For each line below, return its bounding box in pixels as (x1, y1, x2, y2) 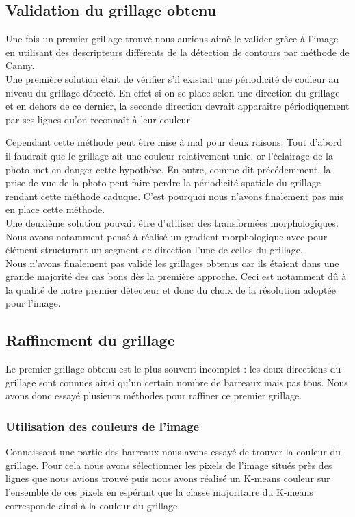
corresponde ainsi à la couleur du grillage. (5, 498, 181, 512)
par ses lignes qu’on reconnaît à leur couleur (5, 112, 190, 126)
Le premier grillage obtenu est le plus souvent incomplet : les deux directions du (5, 362, 341, 376)
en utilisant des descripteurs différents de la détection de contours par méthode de (5, 45, 350, 59)
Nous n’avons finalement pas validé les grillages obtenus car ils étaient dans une (5, 255, 339, 270)
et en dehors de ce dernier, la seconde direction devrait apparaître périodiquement (5, 99, 350, 113)
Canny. (5, 58, 35, 73)
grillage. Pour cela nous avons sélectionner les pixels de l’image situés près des (5, 457, 332, 472)
